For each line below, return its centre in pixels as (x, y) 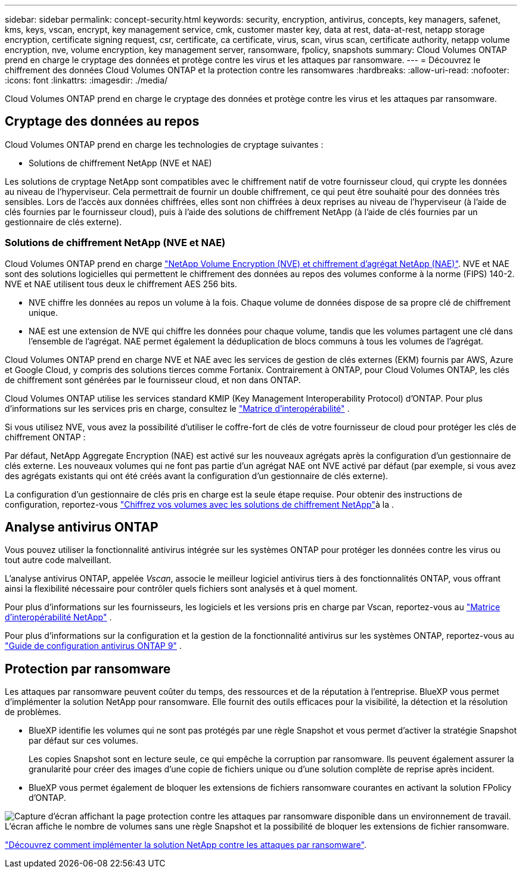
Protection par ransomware (88, 669)
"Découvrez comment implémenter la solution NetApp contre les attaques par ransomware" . (186, 845)
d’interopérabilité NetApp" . (58, 617)
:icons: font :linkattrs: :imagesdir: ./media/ (86, 80)
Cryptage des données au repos (102, 122)
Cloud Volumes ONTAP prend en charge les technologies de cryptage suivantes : (164, 144)
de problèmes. (33, 712)
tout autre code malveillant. (58, 560)
